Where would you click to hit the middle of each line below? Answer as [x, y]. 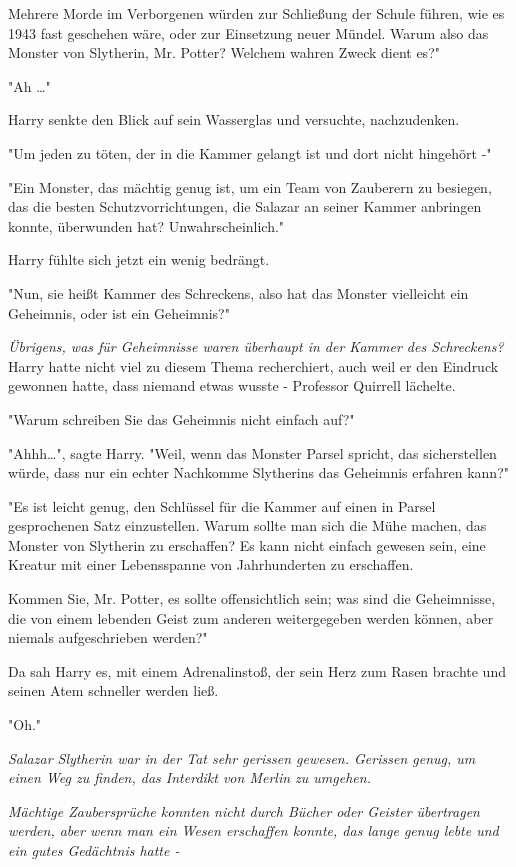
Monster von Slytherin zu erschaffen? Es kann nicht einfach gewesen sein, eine [247, 544]
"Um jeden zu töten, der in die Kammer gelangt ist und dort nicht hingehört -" [250, 152]
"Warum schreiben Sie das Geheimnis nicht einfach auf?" [181, 418]
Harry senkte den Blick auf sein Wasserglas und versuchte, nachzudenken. [234, 119]
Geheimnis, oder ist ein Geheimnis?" [119, 312]
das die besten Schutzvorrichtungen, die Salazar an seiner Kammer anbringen [245, 206]
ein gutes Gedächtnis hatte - [94, 850]
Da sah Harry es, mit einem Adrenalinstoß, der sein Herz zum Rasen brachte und [257, 670]
